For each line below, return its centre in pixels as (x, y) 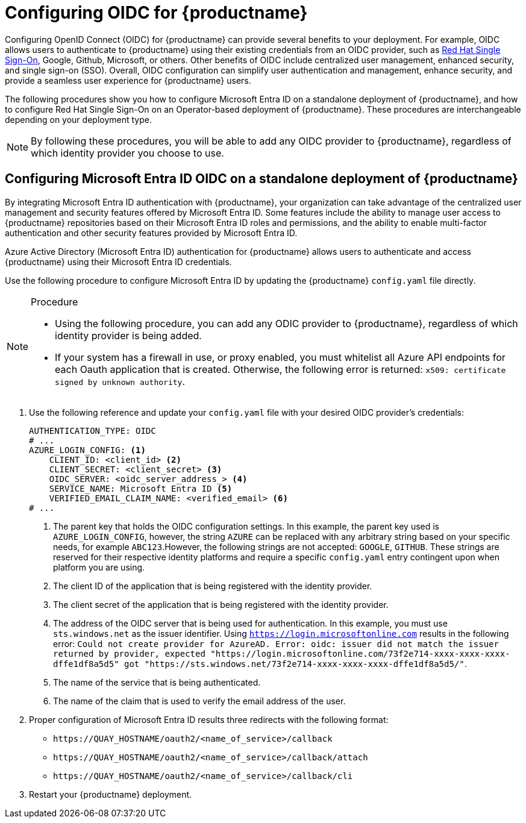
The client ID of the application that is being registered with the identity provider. (213, 586)
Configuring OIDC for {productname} (156, 13)
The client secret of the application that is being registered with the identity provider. (221, 604)
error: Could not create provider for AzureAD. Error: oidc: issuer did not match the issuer (276, 643)
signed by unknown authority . (120, 381)
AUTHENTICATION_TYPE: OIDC (92, 430)
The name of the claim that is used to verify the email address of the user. (199, 701)
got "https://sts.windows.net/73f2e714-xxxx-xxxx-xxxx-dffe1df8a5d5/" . (296, 663)
